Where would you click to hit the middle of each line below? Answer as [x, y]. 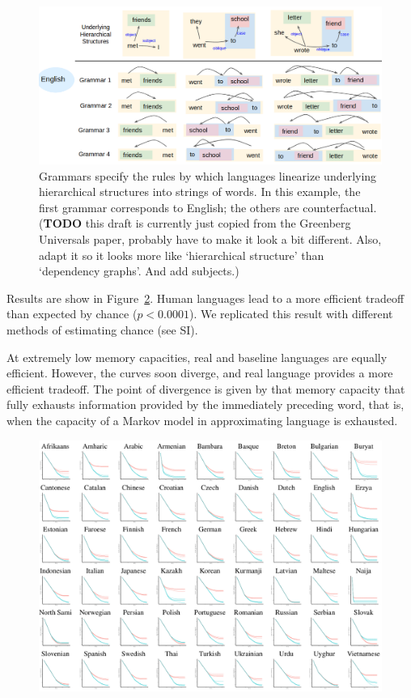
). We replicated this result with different [291, 314]
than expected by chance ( [72, 314]
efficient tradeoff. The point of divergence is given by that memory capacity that [206, 388]
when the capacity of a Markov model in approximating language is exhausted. [202, 420]
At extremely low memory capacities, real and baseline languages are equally [197, 357]
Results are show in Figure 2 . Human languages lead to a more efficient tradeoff [205, 298]
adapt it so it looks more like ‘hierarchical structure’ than [182, 255]
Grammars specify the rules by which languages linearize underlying [208, 175]
